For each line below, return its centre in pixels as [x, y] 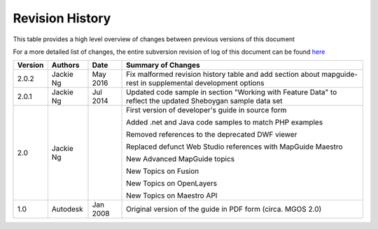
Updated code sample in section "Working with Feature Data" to [232, 92]
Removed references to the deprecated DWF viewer [212, 135]
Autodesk [67, 209]
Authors [65, 65]
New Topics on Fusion [163, 171]
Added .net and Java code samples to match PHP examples [225, 122]
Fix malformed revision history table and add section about [223, 75]
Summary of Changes [163, 65]
